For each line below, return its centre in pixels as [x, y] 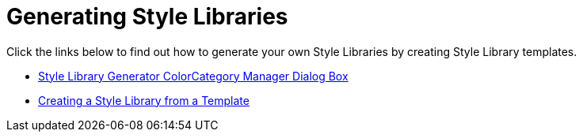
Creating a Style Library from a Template [144, 100]
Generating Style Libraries [147, 17]
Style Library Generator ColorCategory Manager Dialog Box [193, 76]
